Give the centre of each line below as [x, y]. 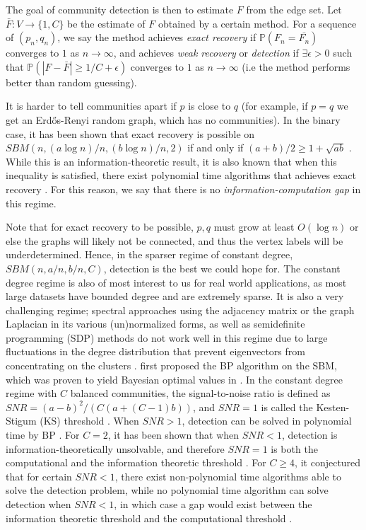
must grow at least [254, 227]
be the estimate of [106, 23]
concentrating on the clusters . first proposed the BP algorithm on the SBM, [171, 365]
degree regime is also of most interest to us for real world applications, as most [176, 282]
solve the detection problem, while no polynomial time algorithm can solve [167, 490]
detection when [39, 504]
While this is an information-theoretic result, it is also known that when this [171, 161]
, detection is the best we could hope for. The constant [222, 268]
